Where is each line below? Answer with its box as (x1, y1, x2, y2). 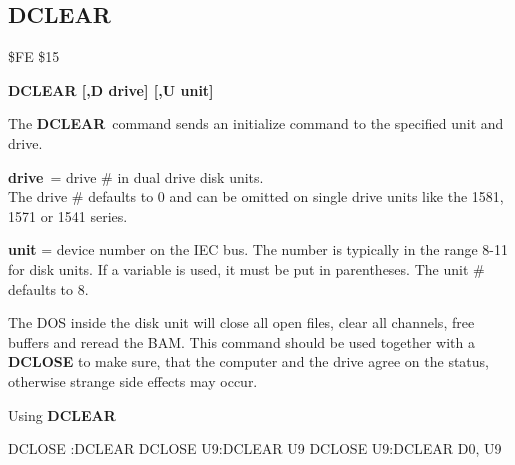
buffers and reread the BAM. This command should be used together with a (8, 331, 475, 352)
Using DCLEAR (8, 404, 116, 425)
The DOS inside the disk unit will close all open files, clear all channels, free (8, 312, 475, 333)
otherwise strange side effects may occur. (8, 370, 258, 391)
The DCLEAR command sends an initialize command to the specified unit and (8, 113, 504, 134)
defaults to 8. (8, 278, 89, 299)
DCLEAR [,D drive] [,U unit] (8, 79, 214, 100)
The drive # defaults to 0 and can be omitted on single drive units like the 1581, (8, 186, 504, 207)
